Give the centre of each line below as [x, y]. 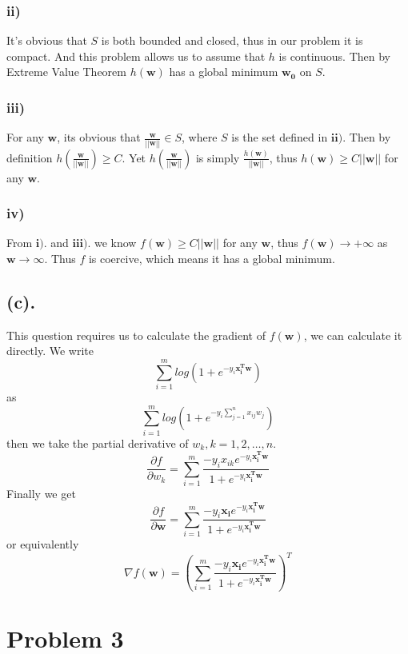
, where [199, 137]
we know [115, 243]
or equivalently [43, 544]
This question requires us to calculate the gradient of [136, 335]
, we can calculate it [353, 335]
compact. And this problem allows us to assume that [136, 56]
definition [30, 157]
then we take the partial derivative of [98, 443]
